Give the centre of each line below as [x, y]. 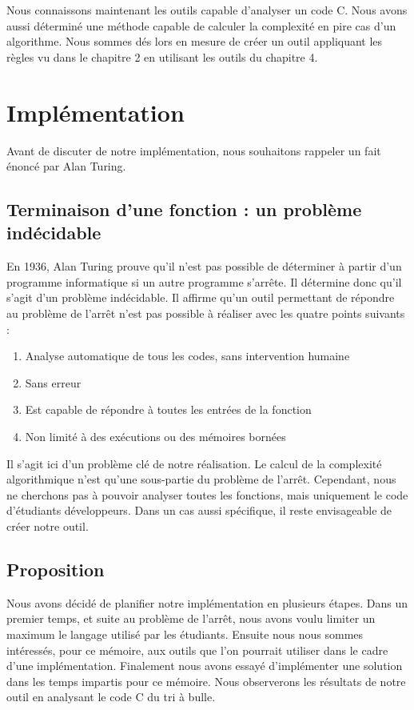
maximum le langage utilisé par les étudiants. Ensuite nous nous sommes [185, 634]
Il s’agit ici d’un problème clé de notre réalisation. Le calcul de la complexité [194, 463]
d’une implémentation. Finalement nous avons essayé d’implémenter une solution [205, 666]
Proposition [56, 569]
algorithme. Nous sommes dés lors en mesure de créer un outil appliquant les [195, 41]
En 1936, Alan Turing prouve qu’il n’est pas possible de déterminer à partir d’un [204, 266]
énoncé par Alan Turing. [66, 166]
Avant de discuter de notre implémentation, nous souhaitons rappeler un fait [194, 150]
